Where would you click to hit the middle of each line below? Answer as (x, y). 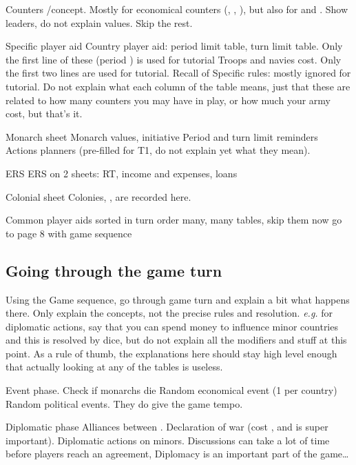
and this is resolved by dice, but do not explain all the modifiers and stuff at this (176, 340)
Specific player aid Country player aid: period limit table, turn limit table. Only (174, 46)
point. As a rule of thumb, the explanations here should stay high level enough (171, 353)
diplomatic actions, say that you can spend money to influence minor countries (172, 326)
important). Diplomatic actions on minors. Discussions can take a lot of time (168, 440)
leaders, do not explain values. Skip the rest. (99, 22)
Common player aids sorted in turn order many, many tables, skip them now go (174, 220)
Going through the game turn (114, 270)
